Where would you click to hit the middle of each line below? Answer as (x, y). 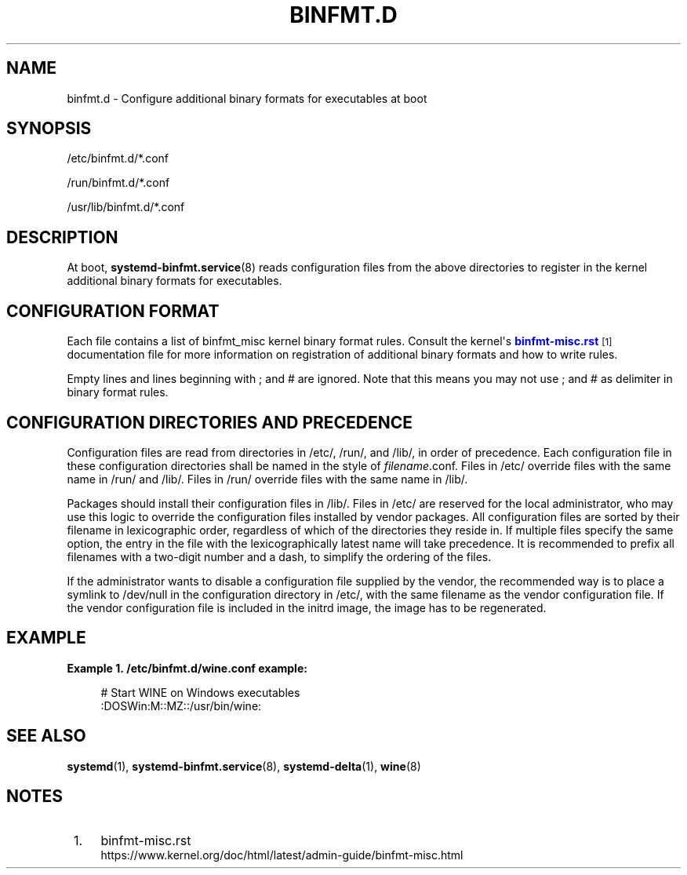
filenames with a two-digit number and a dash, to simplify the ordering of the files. (279, 556)
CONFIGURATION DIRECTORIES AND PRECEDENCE (210, 422)
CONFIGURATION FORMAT (113, 311)
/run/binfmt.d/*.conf (118, 183)
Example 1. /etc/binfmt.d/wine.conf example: (187, 668)
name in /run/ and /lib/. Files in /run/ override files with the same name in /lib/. (267, 479)
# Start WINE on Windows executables (200, 692)
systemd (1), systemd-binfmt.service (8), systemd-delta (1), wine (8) (244, 766)
